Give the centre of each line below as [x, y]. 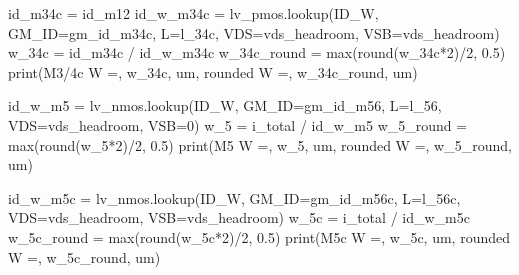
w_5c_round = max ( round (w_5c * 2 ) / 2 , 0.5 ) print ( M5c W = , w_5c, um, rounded [259, 236]
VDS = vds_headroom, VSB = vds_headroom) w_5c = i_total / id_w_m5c [239, 217]
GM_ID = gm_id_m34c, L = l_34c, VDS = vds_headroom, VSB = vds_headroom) [254, 32]
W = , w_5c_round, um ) [84, 256]
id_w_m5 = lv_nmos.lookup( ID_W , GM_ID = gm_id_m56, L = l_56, [225, 105]
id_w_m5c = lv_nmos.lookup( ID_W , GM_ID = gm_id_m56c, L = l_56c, [234, 197]
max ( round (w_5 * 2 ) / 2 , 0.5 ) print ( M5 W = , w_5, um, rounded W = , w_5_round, [260, 144]
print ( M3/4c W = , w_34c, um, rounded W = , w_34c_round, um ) [213, 71]
